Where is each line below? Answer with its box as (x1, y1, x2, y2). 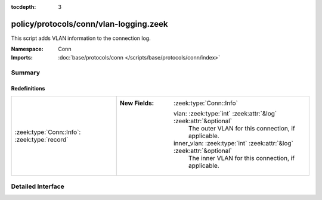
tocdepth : (11, 4, 36, 10)
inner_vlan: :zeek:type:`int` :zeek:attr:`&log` (173, 139, 293, 147)
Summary (11, 68, 41, 77)
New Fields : (119, 99, 154, 107)
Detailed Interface (11, 182, 65, 190)
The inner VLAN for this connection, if (188, 154, 295, 162)
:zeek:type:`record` (14, 135, 69, 143)
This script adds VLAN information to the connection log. (11, 35, 151, 42)
